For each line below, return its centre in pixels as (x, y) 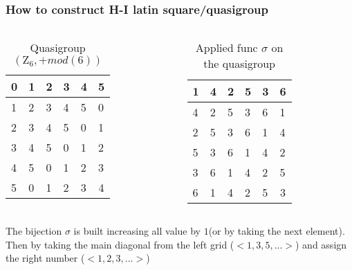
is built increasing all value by (137, 231)
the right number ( (45, 258)
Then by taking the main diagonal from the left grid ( (120, 244)
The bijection (34, 231)
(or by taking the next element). (277, 231)
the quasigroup (239, 64)
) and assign (321, 244)
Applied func (226, 48)
